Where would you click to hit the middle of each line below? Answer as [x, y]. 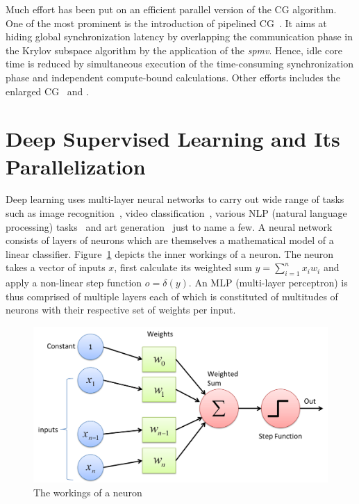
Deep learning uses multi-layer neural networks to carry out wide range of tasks [175, 199]
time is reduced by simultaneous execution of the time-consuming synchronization [179, 64]
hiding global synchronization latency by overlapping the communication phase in [179, 36]
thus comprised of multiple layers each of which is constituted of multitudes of [172, 296]
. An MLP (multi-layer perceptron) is [268, 283]
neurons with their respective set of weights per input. [121, 310]
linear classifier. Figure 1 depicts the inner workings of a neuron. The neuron [170, 253]
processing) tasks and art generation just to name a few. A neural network [169, 226]
